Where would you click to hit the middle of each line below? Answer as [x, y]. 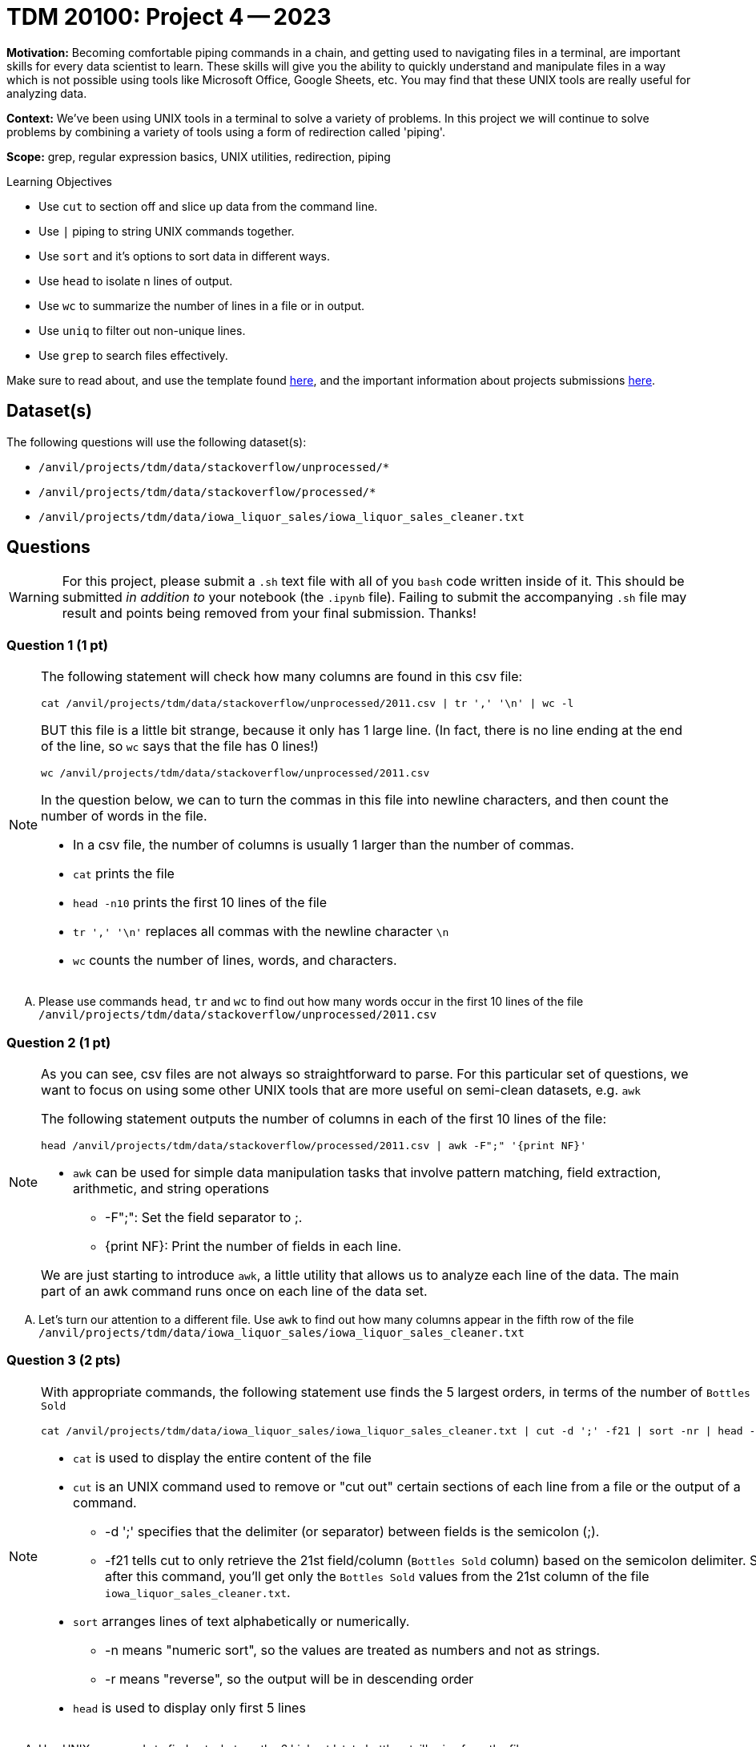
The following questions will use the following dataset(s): [157, 442]
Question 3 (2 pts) [64, 1360]
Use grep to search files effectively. [133, 355]
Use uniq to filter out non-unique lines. [142, 330]
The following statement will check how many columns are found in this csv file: [282, 677]
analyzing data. [47, 93]
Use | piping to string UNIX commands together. [167, 231]
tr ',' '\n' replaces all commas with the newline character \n [261, 932]
